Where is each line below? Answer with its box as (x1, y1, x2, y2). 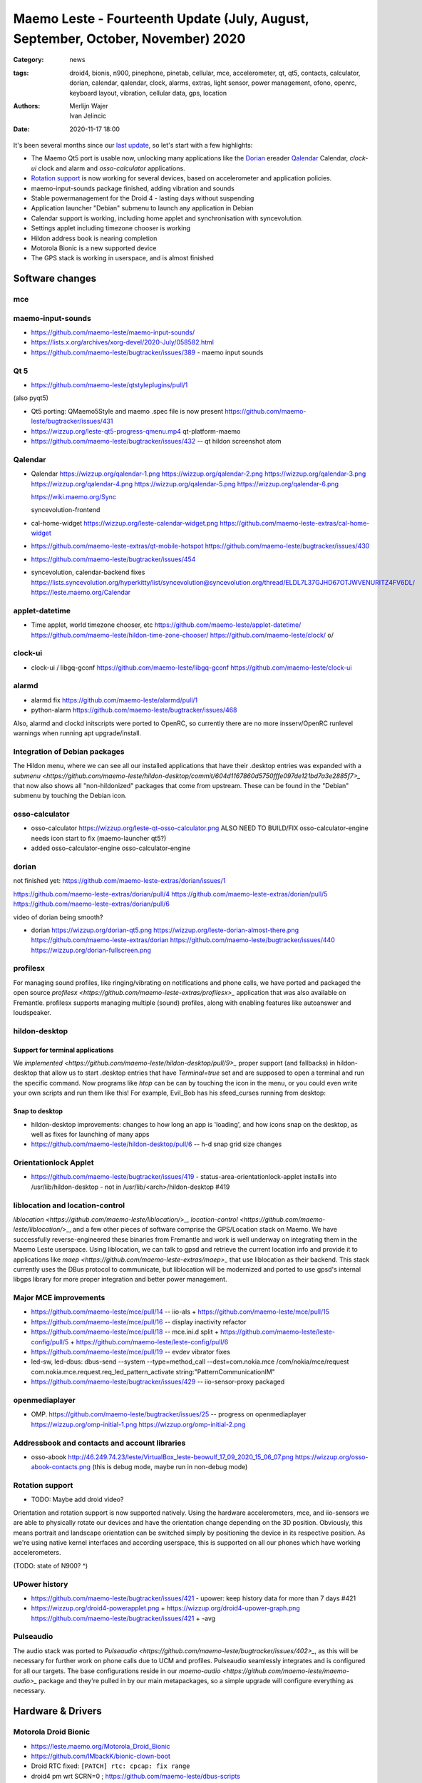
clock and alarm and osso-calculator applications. (38, 164, 185, 173)
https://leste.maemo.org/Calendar (31, 588, 131, 597)
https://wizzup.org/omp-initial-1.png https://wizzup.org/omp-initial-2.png (31, 1420, 246, 1429)
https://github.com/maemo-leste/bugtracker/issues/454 (31, 555, 196, 563)
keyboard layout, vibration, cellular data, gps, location (69, 88, 227, 97)
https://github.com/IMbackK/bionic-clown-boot (31, 1752, 171, 1760)
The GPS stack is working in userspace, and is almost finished (31, 254, 214, 262)
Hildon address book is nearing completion (31, 234, 158, 242)
